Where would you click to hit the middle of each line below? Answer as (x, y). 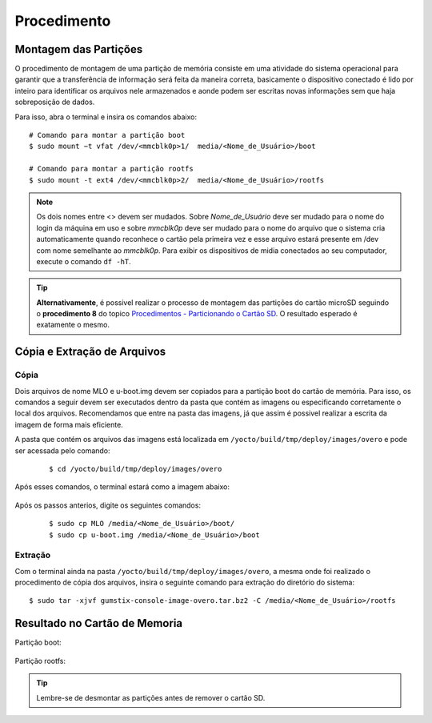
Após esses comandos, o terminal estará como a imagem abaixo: (122, 487)
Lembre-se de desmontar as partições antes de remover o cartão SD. (151, 697)
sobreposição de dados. (55, 102)
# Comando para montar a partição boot (107, 135)
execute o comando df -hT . (84, 261)
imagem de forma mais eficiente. (69, 424)
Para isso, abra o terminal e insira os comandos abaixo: (106, 117)
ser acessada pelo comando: (63, 450)
